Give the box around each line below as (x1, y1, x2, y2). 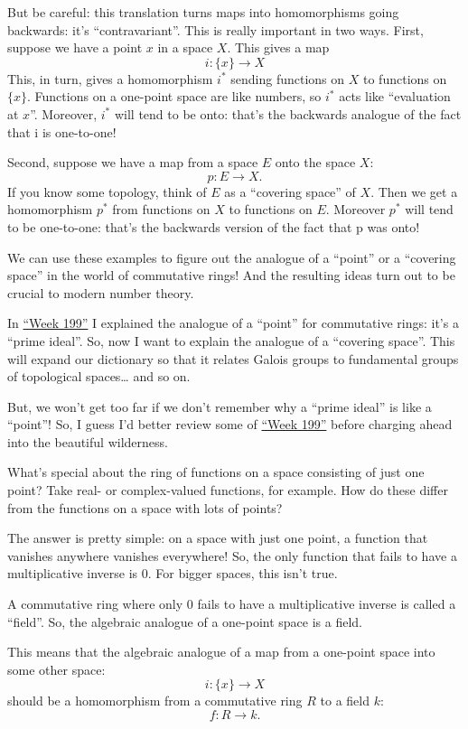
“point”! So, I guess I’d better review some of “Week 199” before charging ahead (7, 415, 453, 434)
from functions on (112, 200, 211, 219)
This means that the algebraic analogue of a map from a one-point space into (7, 642, 435, 661)
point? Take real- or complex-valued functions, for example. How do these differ (7, 481, 448, 500)
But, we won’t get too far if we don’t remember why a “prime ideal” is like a (7, 397, 432, 416)
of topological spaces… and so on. (7, 367, 191, 386)
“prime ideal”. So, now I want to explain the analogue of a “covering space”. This (7, 331, 455, 350)
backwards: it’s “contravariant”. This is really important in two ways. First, (7, 20, 424, 39)
